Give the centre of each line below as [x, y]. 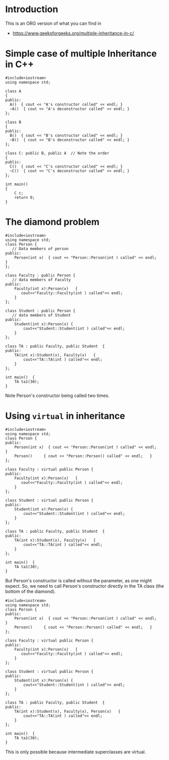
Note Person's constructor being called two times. [58, 395]
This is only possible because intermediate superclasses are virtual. [76, 752]
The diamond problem [52, 222]
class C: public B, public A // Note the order [57, 153]
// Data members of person [40, 249]
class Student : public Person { [40, 311]
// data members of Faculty [41, 279]
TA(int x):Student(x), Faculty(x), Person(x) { [68, 711]
